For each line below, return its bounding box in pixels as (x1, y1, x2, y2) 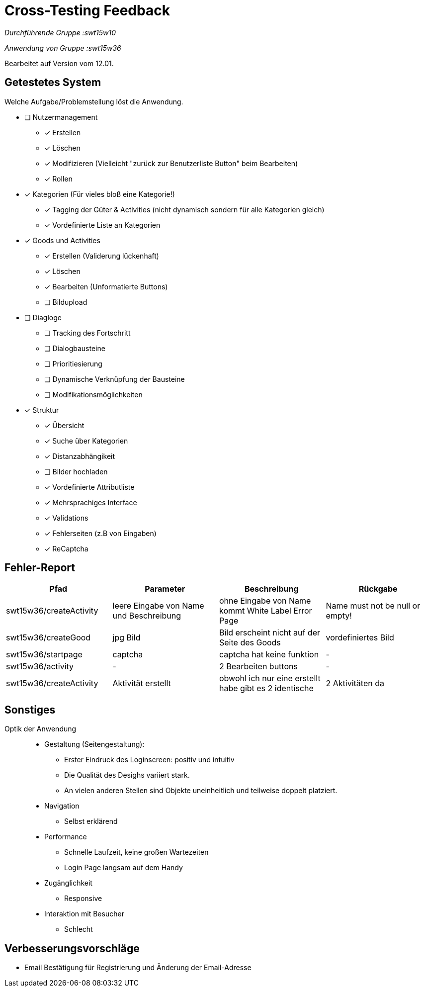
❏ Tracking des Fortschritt (44, 328, 131, 337)
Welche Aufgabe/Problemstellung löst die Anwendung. (4, 97, 183, 106)
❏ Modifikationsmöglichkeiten (44, 390, 143, 399)
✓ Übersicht (44, 421, 85, 430)
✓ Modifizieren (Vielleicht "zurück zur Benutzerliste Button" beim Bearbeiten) (44, 159, 298, 168)
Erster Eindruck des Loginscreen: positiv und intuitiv (64, 755, 235, 764)
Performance (44, 832, 87, 841)
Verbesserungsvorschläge (4, 942, 140, 955)
